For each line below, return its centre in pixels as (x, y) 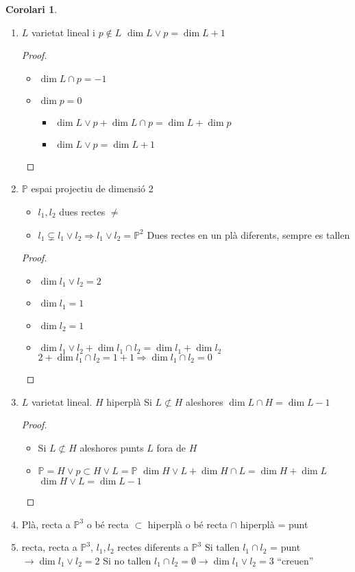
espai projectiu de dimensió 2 (92, 188)
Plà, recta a (46, 524)
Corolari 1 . (32, 9)
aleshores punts (112, 447)
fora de (171, 447)
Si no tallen (127, 560)
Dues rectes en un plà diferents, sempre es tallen (248, 234)
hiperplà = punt (274, 524)
